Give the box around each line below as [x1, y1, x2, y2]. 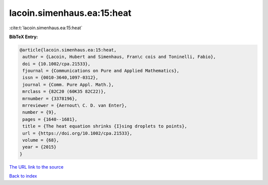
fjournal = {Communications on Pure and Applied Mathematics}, [22, 68, 180, 74]
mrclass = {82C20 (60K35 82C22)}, [22, 89, 106, 94]
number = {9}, [22, 110, 57, 115]
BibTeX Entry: [9, 34, 38, 40]
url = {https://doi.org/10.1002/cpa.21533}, [22, 130, 133, 136]
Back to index [9, 173, 37, 179]
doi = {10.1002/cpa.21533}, [22, 61, 91, 66]
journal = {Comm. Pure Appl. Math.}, [22, 82, 114, 87]
